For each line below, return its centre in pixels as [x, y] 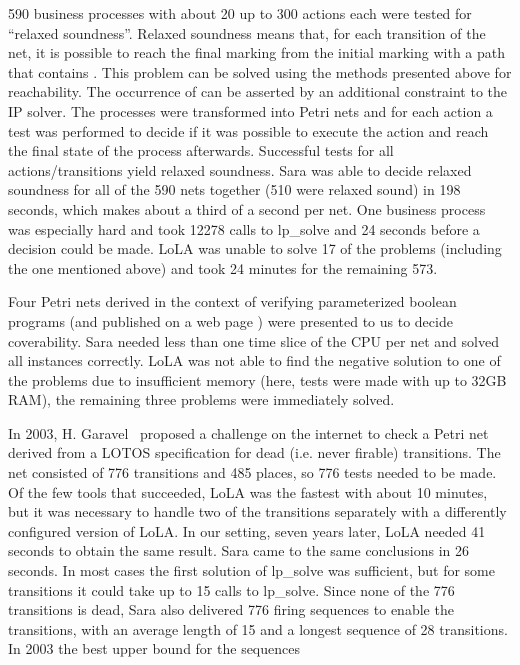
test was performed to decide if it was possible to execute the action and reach [248, 130]
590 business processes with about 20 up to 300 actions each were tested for [240, 13]
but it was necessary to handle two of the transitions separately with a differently [257, 511]
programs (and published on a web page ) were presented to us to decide [230, 320]
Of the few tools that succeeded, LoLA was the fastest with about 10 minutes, [248, 491]
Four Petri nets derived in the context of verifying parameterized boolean [232, 301]
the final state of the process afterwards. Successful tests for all [201, 150]
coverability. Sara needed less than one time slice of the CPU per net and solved [253, 340]
